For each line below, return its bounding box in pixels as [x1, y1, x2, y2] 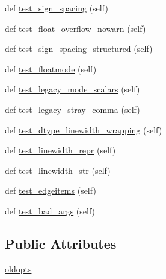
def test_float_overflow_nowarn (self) [5, 22, 146, 34]
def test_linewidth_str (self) [5, 164, 111, 176]
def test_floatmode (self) [5, 62, 97, 75]
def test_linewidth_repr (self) [5, 144, 116, 156]
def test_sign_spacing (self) [5, 2, 108, 14]
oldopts [5, 262, 32, 275]
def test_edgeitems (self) [5, 184, 96, 197]
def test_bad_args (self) [5, 204, 96, 217]
